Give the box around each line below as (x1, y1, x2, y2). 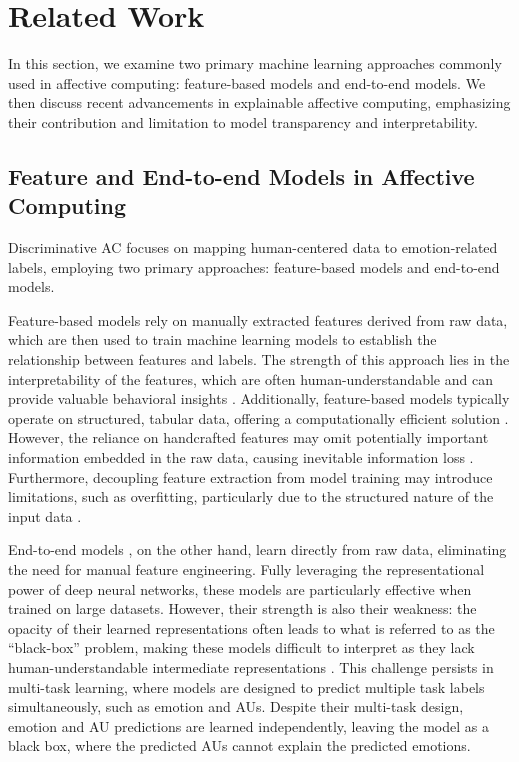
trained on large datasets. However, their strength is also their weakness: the (8, 598, 477, 619)
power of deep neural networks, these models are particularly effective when (8, 578, 472, 599)
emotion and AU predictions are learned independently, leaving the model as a (8, 715, 489, 736)
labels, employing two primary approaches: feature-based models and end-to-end (8, 256, 500, 277)
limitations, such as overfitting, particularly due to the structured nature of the (8, 486, 494, 507)
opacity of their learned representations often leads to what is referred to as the (8, 617, 495, 638)
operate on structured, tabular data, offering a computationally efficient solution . (8, 407, 509, 428)
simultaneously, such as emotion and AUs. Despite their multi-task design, (8, 696, 464, 717)
